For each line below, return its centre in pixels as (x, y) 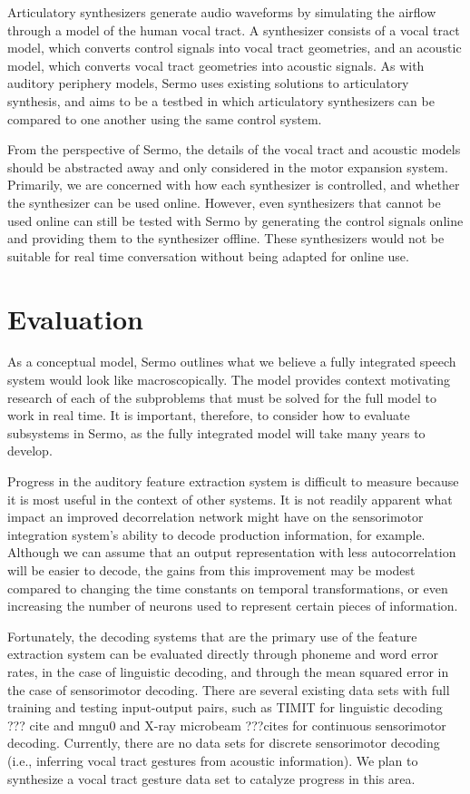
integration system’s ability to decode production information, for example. (216, 534)
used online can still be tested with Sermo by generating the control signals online (235, 220)
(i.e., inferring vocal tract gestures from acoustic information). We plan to (213, 760)
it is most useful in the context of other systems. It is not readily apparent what (230, 499)
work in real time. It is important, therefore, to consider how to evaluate (209, 415)
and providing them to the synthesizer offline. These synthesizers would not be (226, 238)
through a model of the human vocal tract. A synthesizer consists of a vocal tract (234, 29)
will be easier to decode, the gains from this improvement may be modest (211, 569)
